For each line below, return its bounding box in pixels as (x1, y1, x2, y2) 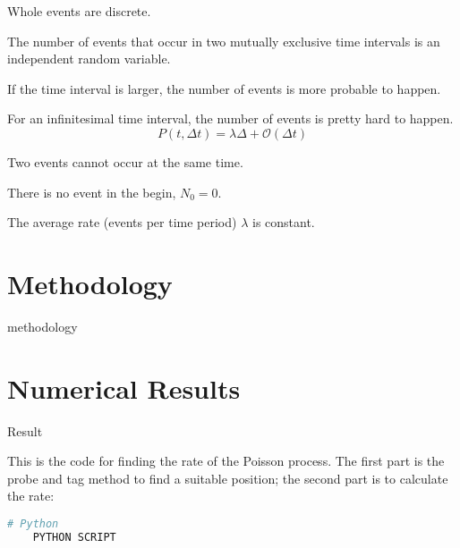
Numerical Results (7, 369, 241, 406)
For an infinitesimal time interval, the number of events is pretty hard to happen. (7, 109, 454, 128)
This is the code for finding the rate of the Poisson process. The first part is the (7, 451, 445, 470)
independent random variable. (7, 49, 171, 68)
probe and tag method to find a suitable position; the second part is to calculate (7, 468, 448, 487)
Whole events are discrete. (7, 2, 151, 20)
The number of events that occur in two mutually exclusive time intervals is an (7, 31, 440, 50)
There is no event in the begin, (7, 182, 176, 201)
